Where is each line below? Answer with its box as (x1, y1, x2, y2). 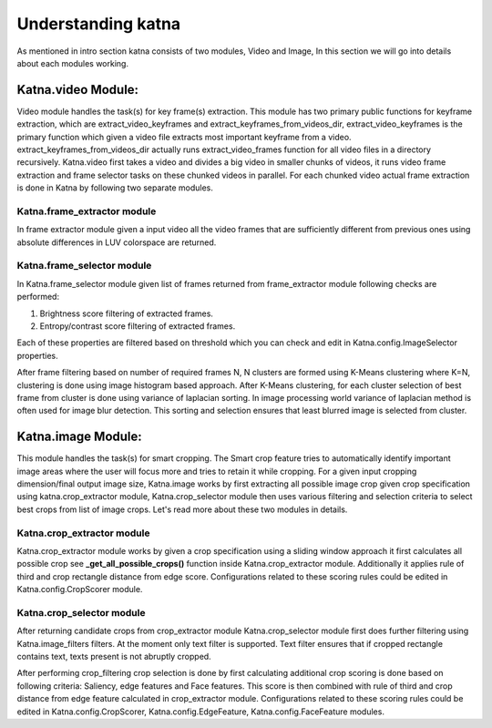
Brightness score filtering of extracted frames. (39, 308, 214, 319)
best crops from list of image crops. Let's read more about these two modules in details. (16, 504, 348, 515)
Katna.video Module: (16, 82, 139, 97)
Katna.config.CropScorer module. (16, 584, 143, 595)
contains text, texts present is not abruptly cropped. (16, 651, 211, 662)
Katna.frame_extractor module (16, 205, 157, 218)
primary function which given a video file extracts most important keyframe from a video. (16, 131, 352, 142)
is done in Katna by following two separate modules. (16, 182, 214, 193)
